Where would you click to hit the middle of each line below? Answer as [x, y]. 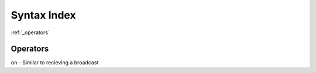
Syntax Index [43, 15]
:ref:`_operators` [30, 32]
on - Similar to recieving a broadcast [55, 63]
